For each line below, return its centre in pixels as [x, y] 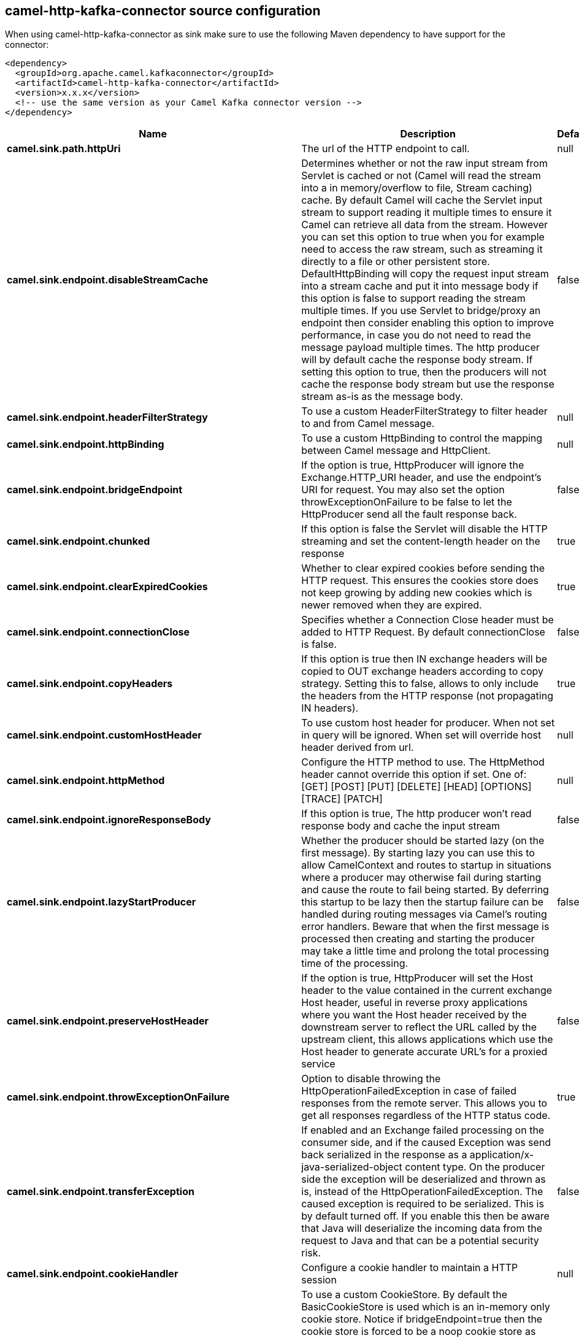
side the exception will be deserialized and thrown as [424, 1179]
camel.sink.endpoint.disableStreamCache [108, 280]
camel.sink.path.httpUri [64, 149]
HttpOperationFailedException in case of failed [409, 1091]
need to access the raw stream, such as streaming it [422, 249]
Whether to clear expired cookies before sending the [423, 568]
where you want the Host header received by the [414, 1015]
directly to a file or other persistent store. [396, 262]
